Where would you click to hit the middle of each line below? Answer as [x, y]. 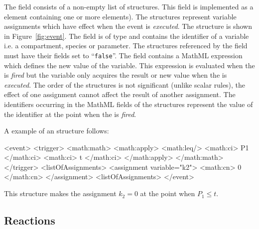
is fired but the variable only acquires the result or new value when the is [116, 75]
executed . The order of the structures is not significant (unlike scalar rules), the [125, 84]
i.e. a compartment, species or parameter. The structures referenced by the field [126, 46]
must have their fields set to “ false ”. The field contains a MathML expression [123, 55]
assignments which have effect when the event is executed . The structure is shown [128, 26]
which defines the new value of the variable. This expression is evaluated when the [129, 65]
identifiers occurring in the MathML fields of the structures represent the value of [129, 104]
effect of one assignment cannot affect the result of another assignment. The [120, 94]
